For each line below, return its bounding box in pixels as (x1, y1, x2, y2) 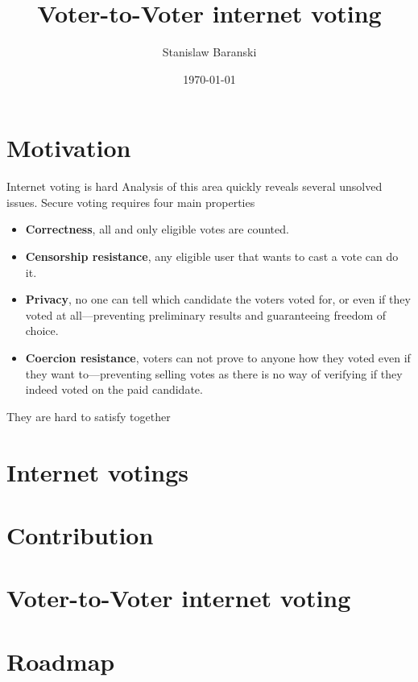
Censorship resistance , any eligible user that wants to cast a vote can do (25, 248, 399, 265)
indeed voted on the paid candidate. (25, 381, 203, 398)
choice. (25, 322, 59, 339)
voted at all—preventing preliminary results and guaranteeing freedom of (25, 306, 387, 323)
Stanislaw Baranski (162, 43, 257, 60)
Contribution (6, 518, 154, 551)
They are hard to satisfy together (6, 407, 171, 424)
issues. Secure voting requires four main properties (6, 193, 255, 210)
